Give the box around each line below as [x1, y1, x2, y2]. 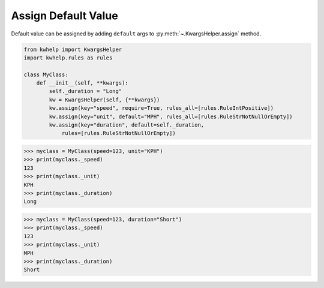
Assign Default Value [11, 9, 118, 22]
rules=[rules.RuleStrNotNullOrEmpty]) [61, 130, 176, 137]
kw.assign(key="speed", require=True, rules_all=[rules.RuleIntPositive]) [49, 105, 274, 112]
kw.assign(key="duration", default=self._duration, [49, 122, 205, 128]
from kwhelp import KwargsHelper [23, 46, 122, 53]
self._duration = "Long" [49, 88, 122, 95]
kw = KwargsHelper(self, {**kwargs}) [49, 96, 160, 103]
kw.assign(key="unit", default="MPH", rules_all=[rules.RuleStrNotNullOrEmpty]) [49, 113, 293, 120]
